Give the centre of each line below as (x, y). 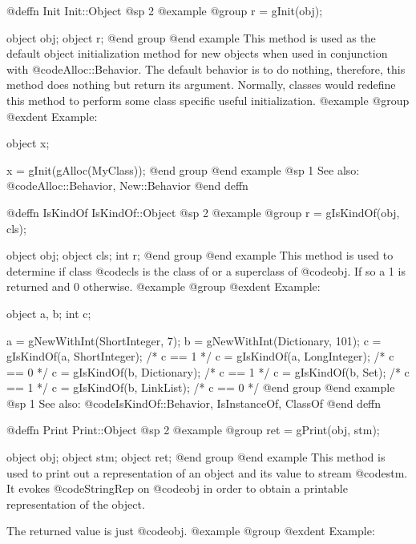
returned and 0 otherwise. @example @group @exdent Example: (164, 286)
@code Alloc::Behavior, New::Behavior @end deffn (127, 185)
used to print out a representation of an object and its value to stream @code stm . (207, 472)
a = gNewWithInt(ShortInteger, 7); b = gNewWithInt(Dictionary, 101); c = (194, 340)
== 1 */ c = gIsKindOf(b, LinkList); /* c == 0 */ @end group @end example (201, 387)
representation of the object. (76, 504)
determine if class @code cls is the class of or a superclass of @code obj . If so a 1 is (206, 270)
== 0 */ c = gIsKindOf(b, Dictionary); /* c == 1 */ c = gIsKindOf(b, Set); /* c (208, 371)
